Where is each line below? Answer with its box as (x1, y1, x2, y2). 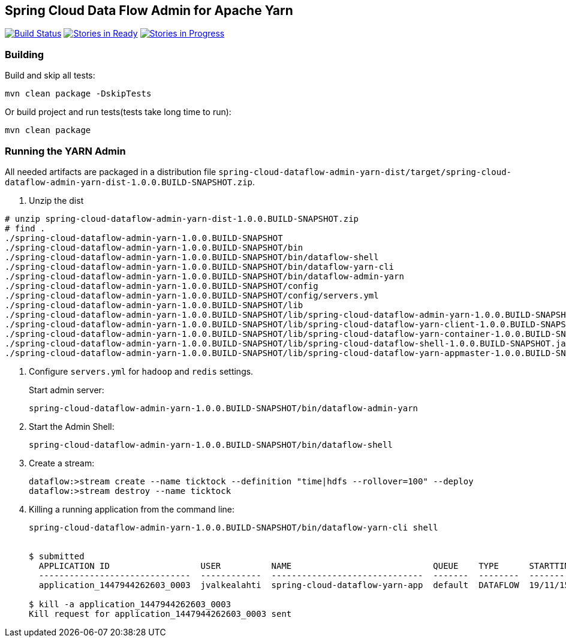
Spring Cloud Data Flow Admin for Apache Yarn (5, 3, 293, 18)
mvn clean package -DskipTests (5, 89, 152, 99)
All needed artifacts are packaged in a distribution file (5, 166, 216, 177)
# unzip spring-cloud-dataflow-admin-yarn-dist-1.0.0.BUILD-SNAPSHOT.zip (5, 213, 359, 224)
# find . (5, 223, 46, 233)
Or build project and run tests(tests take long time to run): (5, 107, 231, 117)
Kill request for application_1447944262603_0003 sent (29, 608, 292, 619)
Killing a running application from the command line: (29, 504, 234, 514)
